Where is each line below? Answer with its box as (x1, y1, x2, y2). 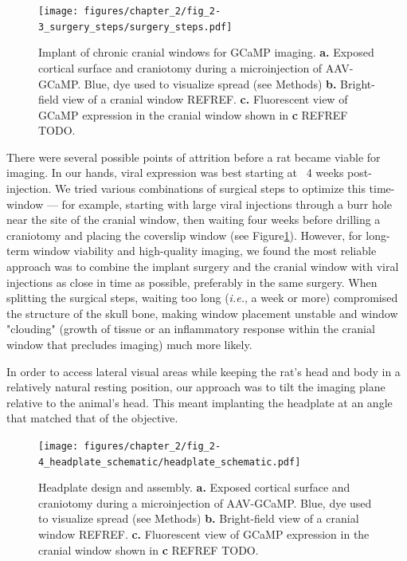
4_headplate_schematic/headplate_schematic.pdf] (38, 456, 301, 468)
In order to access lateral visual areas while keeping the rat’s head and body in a (6, 363, 401, 379)
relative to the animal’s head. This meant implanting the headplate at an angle (6, 394, 393, 410)
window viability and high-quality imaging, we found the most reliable (33, 242, 377, 259)
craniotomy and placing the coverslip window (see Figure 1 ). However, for (6, 226, 362, 243)
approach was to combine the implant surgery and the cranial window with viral (6, 258, 399, 275)
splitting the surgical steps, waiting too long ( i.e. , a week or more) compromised (6, 289, 398, 306)
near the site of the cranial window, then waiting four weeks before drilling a (6, 211, 381, 228)
